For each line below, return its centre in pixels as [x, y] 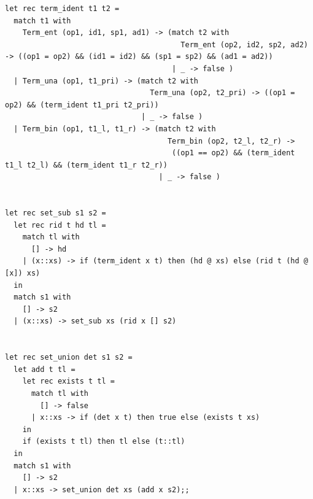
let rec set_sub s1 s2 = [56, 213]
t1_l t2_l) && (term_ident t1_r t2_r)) [86, 165]
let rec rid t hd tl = [60, 225]
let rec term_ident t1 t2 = [62, 9]
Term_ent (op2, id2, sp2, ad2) [244, 44]
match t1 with [42, 21]
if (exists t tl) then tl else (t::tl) [104, 442]
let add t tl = [44, 369]
